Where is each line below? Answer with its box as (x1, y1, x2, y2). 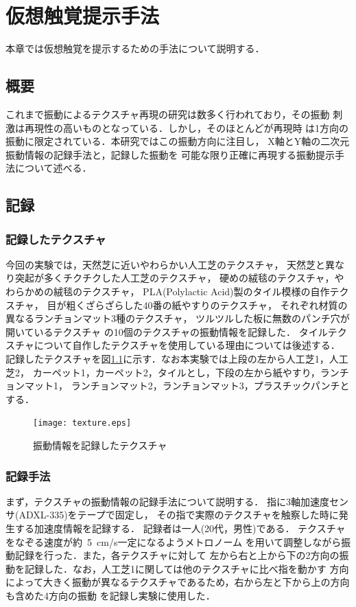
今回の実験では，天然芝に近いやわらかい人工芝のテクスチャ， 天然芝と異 (5, 257, 335, 271)
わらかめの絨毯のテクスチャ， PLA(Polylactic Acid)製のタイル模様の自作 (5, 284, 330, 299)
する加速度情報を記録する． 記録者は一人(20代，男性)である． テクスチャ (14, 521, 346, 536)
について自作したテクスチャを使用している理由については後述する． (34, 338, 340, 352)
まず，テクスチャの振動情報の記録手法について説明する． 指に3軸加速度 (5, 494, 329, 508)
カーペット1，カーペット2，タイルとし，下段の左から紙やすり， (32, 365, 320, 379)
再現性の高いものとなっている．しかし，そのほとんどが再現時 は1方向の (24, 120, 349, 135)
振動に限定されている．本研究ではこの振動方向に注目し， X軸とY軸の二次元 (5, 134, 350, 148)
